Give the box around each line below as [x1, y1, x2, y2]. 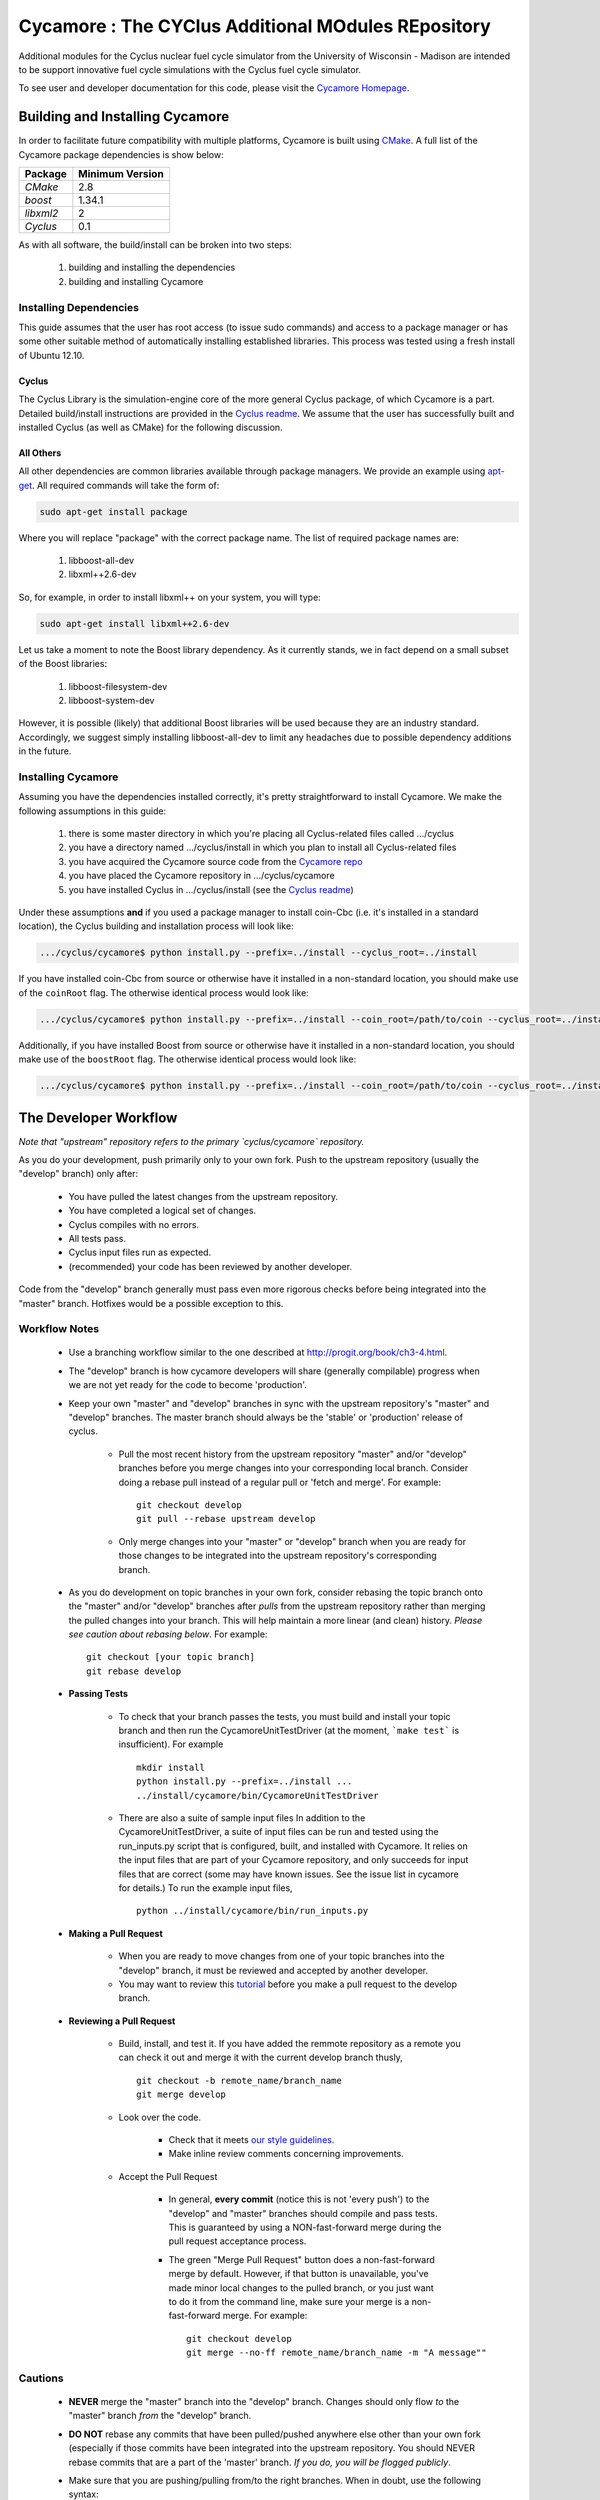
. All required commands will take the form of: [31, 479, 220, 491]
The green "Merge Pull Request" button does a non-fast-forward [168, 2253, 435, 2265]
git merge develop [136, 2089, 227, 2100]
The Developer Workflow [18, 1109, 178, 1126]
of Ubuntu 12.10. [18, 349, 85, 361]
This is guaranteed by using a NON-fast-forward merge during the [168, 2221, 442, 2233]
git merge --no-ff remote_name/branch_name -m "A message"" [186, 2347, 487, 2359]
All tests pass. [68, 1232, 127, 1244]
